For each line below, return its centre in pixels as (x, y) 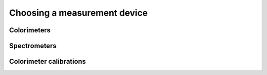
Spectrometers (33, 46)
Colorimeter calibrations (47, 62)
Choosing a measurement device (78, 13)
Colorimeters (30, 30)
